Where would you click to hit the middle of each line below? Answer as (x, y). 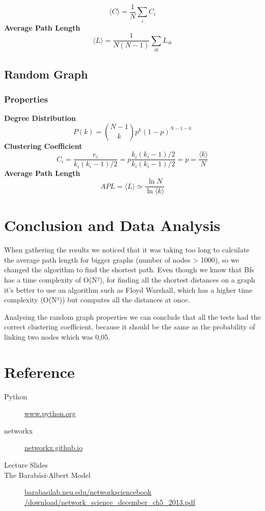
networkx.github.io (54, 448)
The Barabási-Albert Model (47, 475)
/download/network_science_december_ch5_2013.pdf (110, 502)
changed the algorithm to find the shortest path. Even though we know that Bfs (129, 270)
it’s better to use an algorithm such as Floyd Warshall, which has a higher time (128, 289)
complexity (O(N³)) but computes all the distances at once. (97, 300)
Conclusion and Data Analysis (112, 225)
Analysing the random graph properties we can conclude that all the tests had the (132, 316)
